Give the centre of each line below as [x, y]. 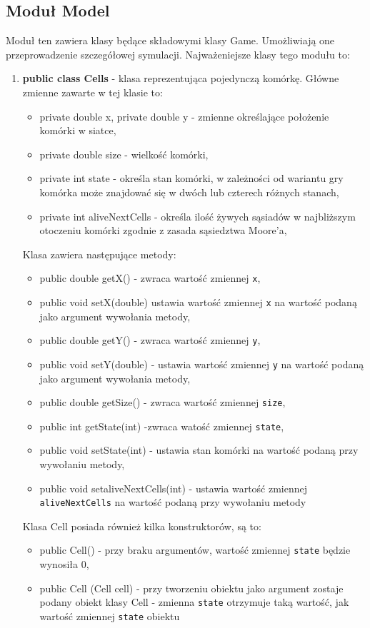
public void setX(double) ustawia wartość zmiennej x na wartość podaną [198, 302]
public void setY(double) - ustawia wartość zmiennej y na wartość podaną [202, 364]
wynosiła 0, [64, 564]
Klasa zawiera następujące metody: [99, 254]
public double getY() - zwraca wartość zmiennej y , [150, 340]
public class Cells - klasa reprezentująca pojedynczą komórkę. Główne [181, 78]
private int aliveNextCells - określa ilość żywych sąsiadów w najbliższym [197, 216]
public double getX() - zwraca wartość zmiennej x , [150, 278]
